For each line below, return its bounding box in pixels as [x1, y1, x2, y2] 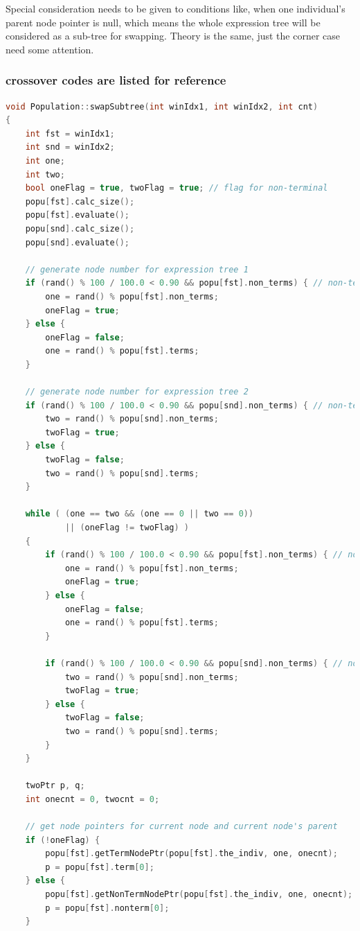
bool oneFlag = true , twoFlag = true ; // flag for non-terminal [25, 183, 328, 193]
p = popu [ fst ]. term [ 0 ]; [45, 862, 154, 872]
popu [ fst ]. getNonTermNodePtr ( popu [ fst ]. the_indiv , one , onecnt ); [45, 889, 353, 900]
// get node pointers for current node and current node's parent [25, 821, 338, 832]
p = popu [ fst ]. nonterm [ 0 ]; [45, 903, 170, 913]
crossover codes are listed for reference [6, 71, 226, 89]
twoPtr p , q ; [25, 781, 85, 791]
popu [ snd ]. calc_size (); [25, 223, 135, 234]
